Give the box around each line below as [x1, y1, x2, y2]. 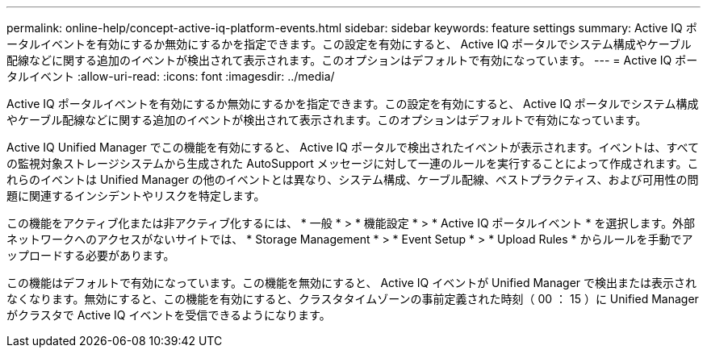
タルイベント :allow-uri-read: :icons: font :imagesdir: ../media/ [6, 69, 335, 83]
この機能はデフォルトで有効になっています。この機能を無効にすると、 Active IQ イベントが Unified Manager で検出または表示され [6, 276, 697, 289]
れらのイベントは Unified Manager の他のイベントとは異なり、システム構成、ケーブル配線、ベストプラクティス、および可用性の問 [6, 173, 699, 186]
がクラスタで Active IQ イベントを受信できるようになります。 [6, 308, 331, 322]
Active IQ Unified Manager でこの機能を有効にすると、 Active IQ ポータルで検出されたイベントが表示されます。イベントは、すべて [6, 140, 699, 154]
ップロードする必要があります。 [6, 248, 175, 262]
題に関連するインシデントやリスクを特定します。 [6, 189, 266, 202]
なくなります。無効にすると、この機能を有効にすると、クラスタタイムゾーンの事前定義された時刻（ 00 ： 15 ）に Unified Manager [6, 292, 699, 306]
